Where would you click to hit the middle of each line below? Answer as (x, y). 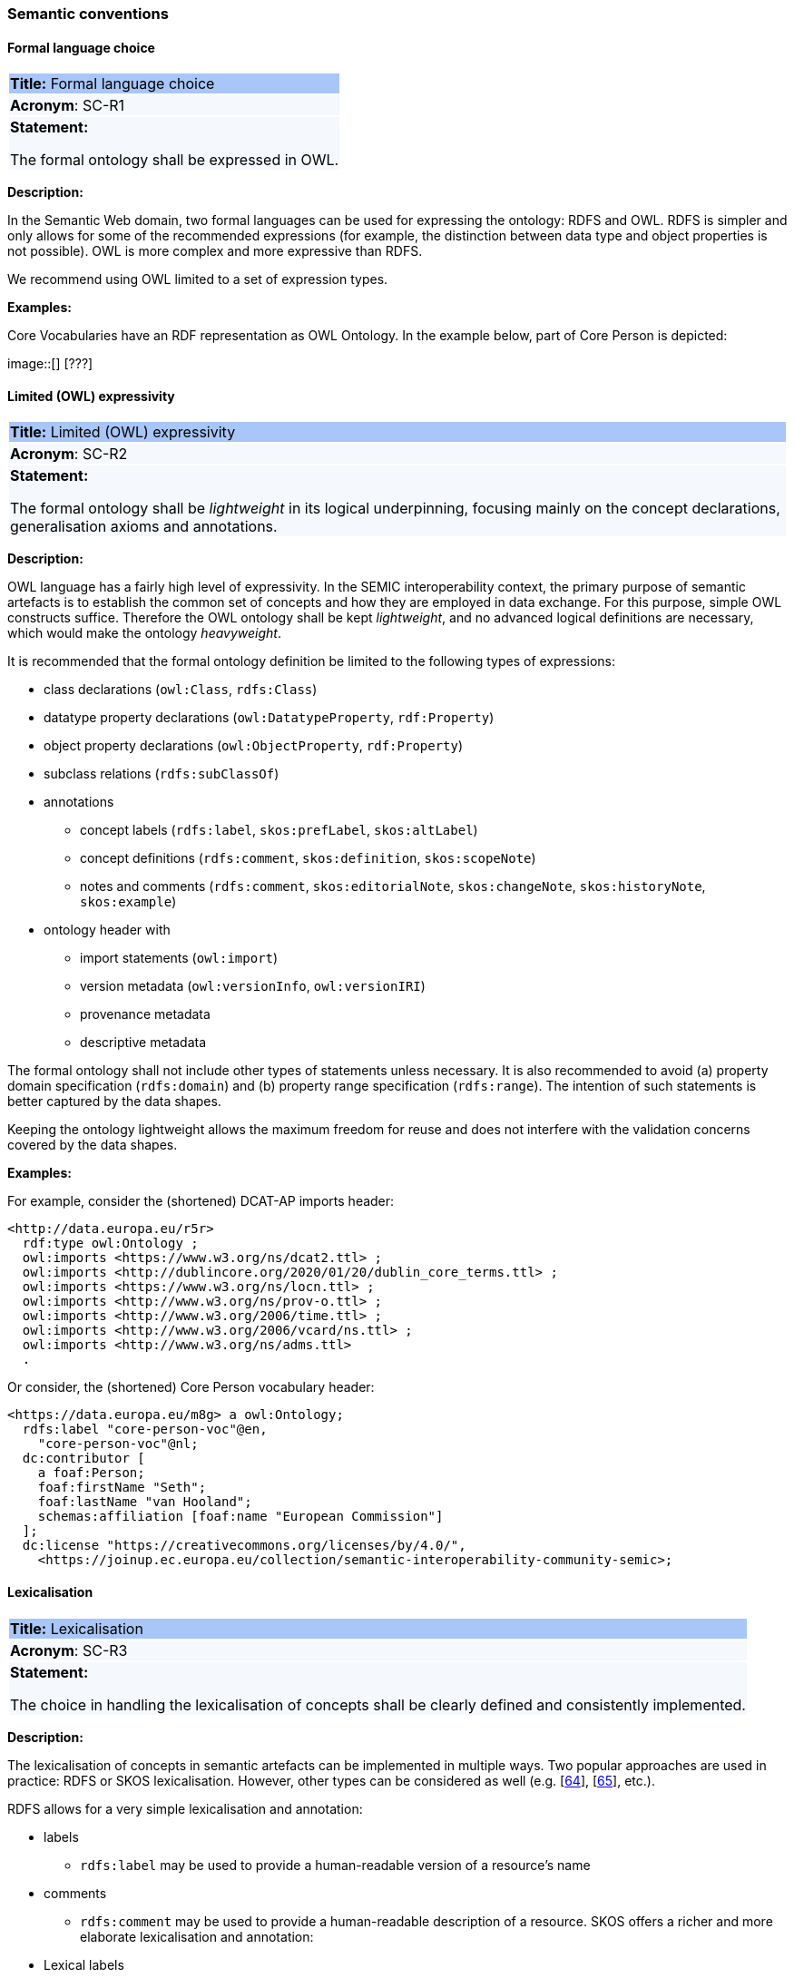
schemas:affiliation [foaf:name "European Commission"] (240, 1517)
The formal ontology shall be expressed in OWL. (175, 160)
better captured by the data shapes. (114, 1102)
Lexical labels (84, 1964)
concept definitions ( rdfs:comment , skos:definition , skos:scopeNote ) (308, 858)
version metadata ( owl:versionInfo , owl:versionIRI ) (253, 986)
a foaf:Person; (91, 1473)
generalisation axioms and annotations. (144, 527)
